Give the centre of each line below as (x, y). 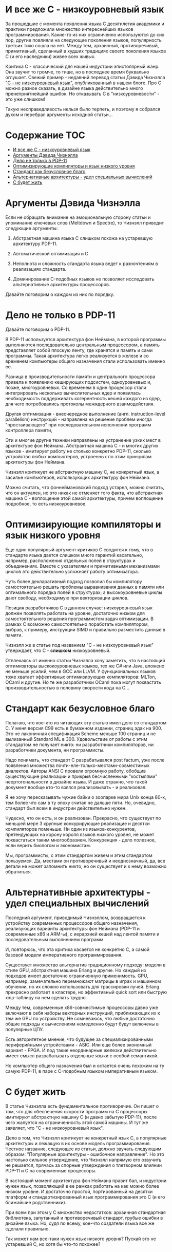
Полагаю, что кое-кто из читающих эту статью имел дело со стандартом (86, 722)
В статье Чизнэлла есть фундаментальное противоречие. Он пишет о (82, 1106)
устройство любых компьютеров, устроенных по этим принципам (79, 456)
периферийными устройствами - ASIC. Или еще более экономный (79, 1044)
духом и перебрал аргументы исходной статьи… (59, 115)
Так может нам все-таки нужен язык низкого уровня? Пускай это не (81, 1239)
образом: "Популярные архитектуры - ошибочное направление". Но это (85, 1154)
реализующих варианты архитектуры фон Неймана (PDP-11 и (73, 928)
